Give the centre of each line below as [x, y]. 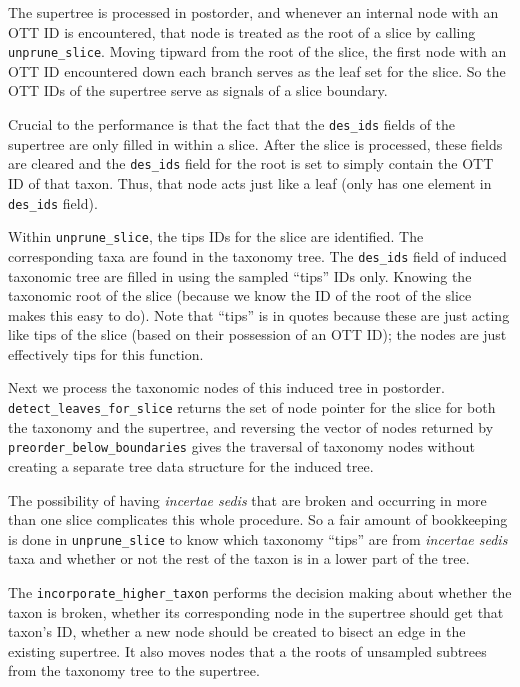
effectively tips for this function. [106, 353]
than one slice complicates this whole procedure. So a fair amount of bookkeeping [258, 519]
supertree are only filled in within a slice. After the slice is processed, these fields [255, 143]
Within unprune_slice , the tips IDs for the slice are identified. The [216, 236]
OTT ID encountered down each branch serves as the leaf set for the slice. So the [257, 70]
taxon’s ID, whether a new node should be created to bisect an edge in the [237, 631]
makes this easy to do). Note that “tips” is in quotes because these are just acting [259, 314]
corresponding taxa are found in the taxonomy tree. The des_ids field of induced [257, 255]
